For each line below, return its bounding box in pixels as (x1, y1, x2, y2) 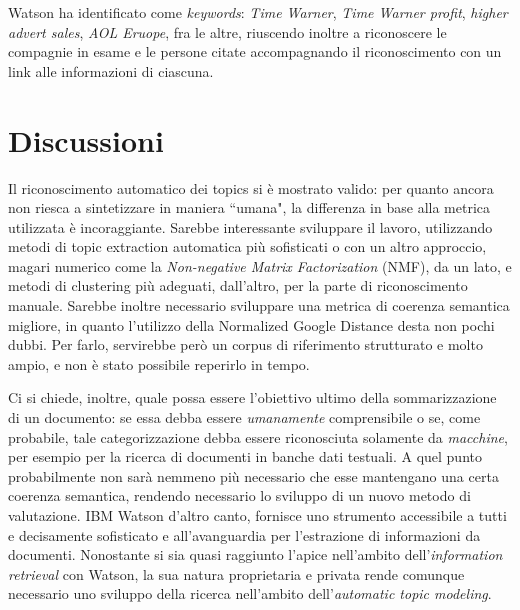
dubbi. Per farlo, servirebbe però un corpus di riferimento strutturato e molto (8, 334, 483, 355)
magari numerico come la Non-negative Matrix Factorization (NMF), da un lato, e (8, 255, 512, 276)
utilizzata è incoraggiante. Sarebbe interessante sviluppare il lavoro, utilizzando (8, 216, 493, 237)
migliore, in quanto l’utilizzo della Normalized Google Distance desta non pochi (8, 314, 495, 335)
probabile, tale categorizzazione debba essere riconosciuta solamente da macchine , (8, 426, 508, 447)
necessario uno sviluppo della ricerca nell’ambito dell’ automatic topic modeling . (8, 583, 492, 604)
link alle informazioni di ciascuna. (8, 60, 214, 81)
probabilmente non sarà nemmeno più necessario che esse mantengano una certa (8, 465, 499, 486)
